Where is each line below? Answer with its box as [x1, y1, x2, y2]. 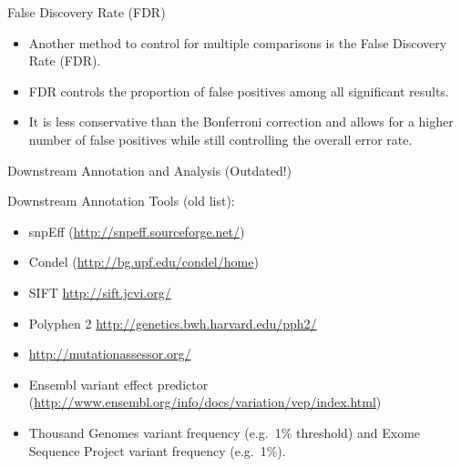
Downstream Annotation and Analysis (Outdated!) [7, 160, 292, 179]
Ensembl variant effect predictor [28, 374, 209, 393]
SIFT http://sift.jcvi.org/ [28, 282, 171, 301]
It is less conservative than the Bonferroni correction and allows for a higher [28, 112, 454, 131]
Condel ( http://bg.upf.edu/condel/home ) [28, 252, 259, 271]
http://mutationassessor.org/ [28, 344, 191, 363]
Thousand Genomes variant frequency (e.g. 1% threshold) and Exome [28, 422, 421, 442]
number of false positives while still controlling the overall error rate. [28, 129, 413, 148]
